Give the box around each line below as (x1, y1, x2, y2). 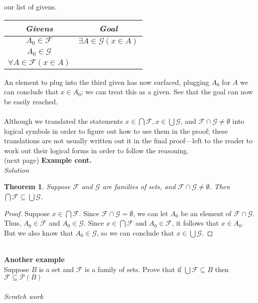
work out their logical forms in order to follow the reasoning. (4, 145, 189, 155)
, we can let (133, 208, 168, 218)
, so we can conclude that (97, 227, 174, 238)
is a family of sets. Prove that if (85, 264, 182, 274)
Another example (4, 254, 65, 265)
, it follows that (172, 218, 219, 228)
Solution (4, 164, 29, 175)
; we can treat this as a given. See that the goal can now (81, 86, 253, 97)
